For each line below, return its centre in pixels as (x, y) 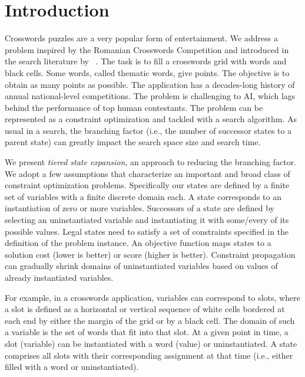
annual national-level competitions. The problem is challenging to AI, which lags (150, 96)
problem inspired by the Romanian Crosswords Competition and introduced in (147, 49)
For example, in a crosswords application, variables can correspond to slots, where (152, 297)
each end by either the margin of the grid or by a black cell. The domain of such (150, 320)
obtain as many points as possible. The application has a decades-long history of (150, 84)
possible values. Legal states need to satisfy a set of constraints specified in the (147, 231)
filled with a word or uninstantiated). (72, 367)
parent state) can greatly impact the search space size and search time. (133, 142)
